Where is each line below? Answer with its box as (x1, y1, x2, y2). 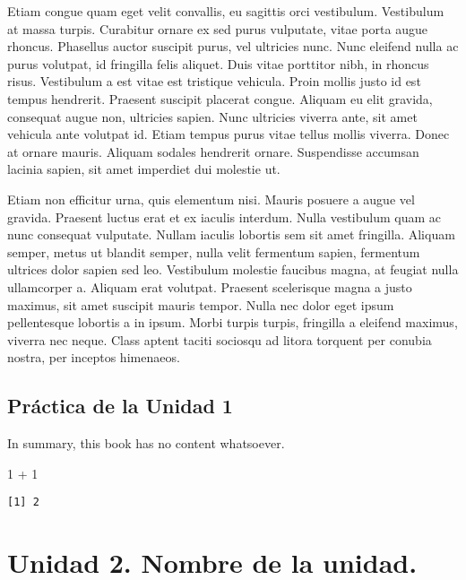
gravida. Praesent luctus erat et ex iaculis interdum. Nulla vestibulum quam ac (7, 207, 442, 226)
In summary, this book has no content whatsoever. (7, 434, 285, 453)
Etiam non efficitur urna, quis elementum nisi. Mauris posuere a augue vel (7, 189, 415, 208)
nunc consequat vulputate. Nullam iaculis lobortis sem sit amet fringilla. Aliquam (7, 225, 455, 244)
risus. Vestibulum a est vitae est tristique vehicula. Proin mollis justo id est (7, 72, 421, 91)
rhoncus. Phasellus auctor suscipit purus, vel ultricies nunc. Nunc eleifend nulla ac (7, 37, 459, 56)
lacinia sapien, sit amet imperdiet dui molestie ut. (7, 160, 280, 178)
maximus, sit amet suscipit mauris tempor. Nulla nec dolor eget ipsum (7, 295, 394, 314)
